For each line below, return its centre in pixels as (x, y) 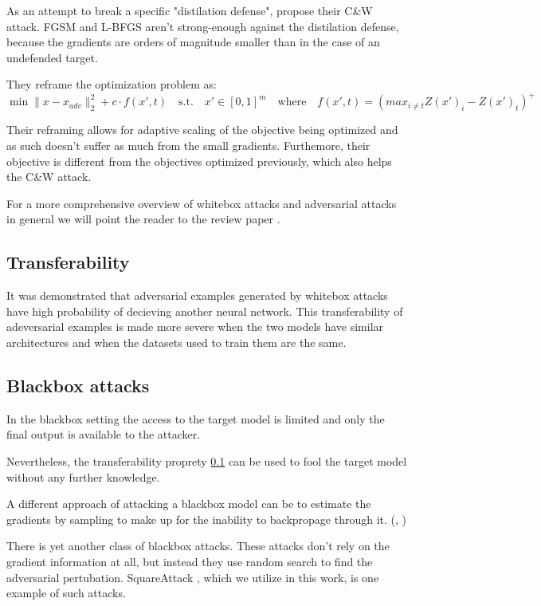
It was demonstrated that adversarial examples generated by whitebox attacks (197, 295)
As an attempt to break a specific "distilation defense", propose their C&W (190, 10)
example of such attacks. (66, 593)
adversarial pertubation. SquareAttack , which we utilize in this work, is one (193, 577)
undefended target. (52, 57)
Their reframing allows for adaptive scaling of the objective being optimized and (202, 130)
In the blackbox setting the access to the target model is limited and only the (196, 418)
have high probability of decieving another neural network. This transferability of (205, 311)
